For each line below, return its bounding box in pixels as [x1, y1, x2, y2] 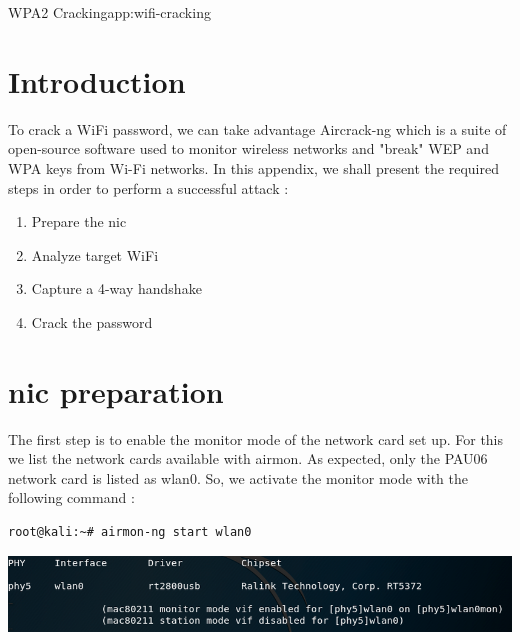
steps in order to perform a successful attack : [8, 177, 289, 198]
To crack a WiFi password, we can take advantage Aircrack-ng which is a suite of [8, 118, 507, 139]
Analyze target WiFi [31, 244, 159, 265]
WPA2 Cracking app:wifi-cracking [8, 2, 211, 22]
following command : [8, 487, 135, 508]
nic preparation [8, 370, 224, 411]
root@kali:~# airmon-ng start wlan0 [8, 524, 252, 539]
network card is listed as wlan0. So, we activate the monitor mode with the [8, 467, 468, 488]
